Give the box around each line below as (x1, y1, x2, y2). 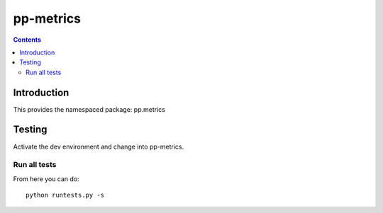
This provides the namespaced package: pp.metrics (13, 105, 166, 113)
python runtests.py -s (26, 191, 105, 200)
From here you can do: (13, 174, 79, 183)
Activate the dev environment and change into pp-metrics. (13, 142, 184, 151)
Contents (13, 35, 42, 44)
